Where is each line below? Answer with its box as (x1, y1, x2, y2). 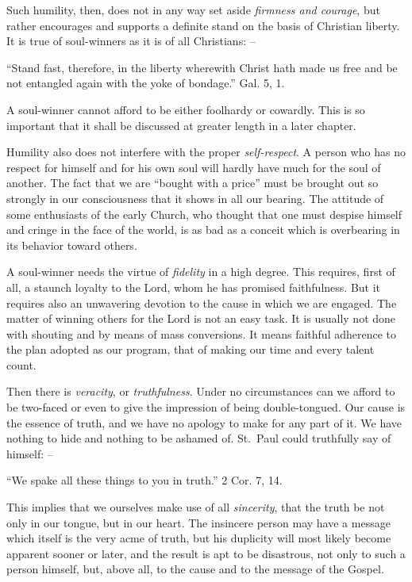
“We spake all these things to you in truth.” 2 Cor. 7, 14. (6, 472, 283, 488)
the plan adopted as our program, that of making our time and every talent (6, 341, 375, 358)
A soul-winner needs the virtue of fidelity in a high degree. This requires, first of (6, 263, 395, 280)
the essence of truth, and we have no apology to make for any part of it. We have (6, 414, 402, 431)
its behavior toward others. (6, 236, 137, 253)
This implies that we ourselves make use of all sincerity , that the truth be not (6, 499, 385, 515)
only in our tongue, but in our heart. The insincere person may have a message (6, 514, 391, 530)
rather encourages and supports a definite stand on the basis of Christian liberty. (6, 17, 400, 33)
